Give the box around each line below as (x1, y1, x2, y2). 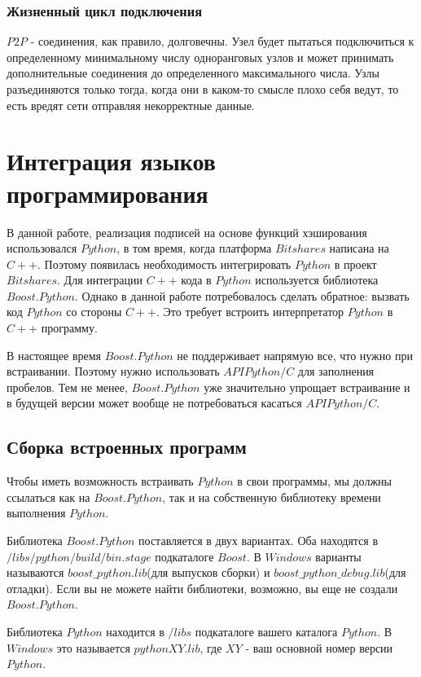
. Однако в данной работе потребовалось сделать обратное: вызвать (75, 287, 410, 304)
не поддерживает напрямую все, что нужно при (177, 346, 413, 363)
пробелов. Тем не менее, (7, 378, 128, 395)
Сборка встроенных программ (7, 434, 247, 459)
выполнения (7, 504, 66, 521)
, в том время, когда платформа (116, 240, 272, 257)
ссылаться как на (7, 488, 90, 505)
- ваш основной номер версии (245, 639, 393, 656)
